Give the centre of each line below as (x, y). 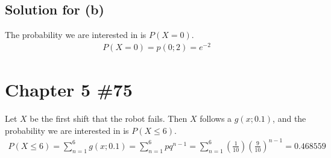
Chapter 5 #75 (69, 90)
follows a (216, 118)
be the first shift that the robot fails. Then (109, 118)
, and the (289, 118)
